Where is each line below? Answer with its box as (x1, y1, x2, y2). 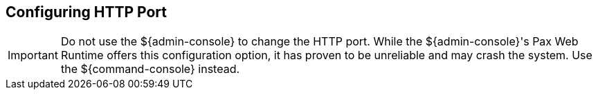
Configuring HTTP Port (6, 3, 167, 21)
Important (8, 48, 58, 63)
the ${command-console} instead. (60, 62, 240, 76)
